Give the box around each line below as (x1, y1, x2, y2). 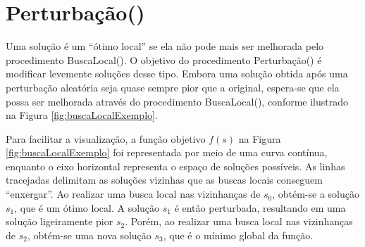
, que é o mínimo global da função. (163, 227, 314, 242)
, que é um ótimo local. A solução (14, 200, 160, 215)
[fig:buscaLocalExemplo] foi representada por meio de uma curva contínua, (6, 145, 328, 160)
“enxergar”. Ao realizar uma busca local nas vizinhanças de (6, 186, 261, 201)
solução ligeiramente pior (6, 214, 113, 229)
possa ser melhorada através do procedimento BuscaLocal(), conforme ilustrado (6, 94, 349, 108)
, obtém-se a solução (272, 186, 359, 201)
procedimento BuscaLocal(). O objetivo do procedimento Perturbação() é (6, 52, 322, 67)
